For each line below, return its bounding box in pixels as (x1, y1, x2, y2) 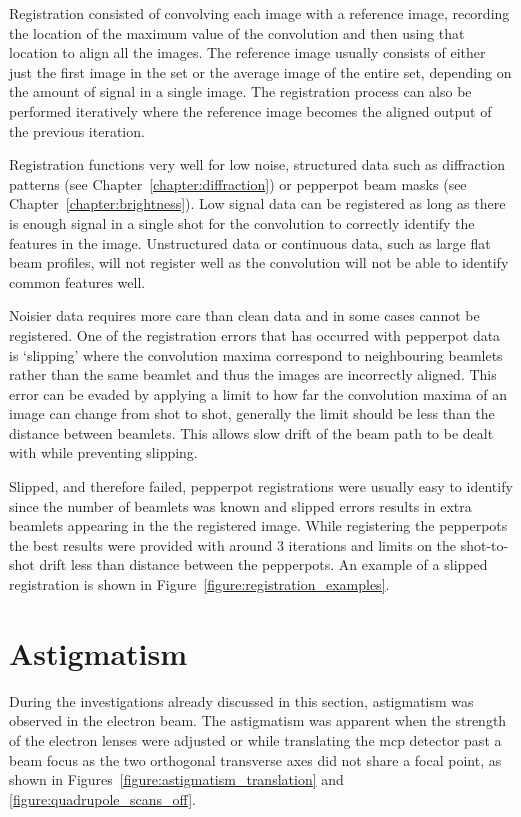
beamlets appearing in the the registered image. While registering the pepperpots (9, 515, 508, 536)
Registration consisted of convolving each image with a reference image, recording (9, 3, 510, 23)
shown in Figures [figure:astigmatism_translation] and (9, 769, 344, 790)
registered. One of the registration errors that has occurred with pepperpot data (9, 324, 501, 345)
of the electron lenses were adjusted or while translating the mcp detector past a (9, 729, 502, 750)
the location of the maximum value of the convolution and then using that (9, 22, 465, 43)
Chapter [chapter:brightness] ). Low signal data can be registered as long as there (9, 193, 506, 214)
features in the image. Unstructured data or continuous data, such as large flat (9, 232, 491, 253)
